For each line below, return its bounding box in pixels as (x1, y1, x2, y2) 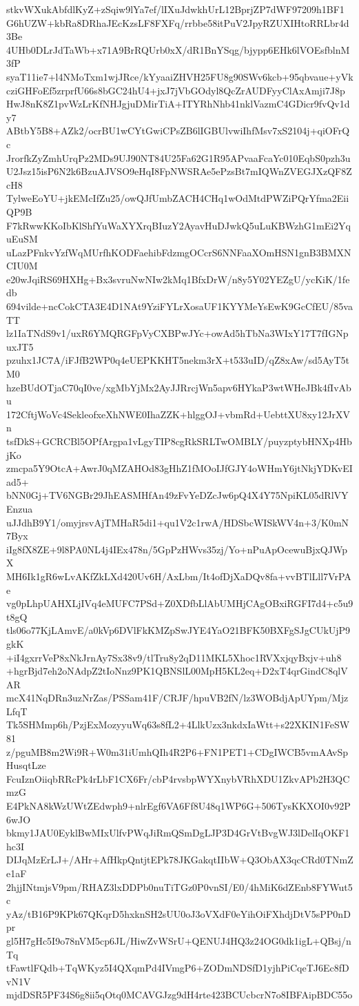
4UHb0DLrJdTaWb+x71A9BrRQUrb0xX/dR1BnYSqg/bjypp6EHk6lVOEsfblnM (6, 42, 350, 57)
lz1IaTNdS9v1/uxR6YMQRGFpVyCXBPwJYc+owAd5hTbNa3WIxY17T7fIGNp (6, 326, 349, 340)
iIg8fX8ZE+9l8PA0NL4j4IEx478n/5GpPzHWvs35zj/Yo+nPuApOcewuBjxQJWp (6, 542, 347, 556)
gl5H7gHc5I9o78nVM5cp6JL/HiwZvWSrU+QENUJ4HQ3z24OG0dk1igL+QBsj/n (6, 933, 351, 947)
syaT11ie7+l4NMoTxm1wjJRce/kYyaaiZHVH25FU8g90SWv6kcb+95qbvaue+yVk (6, 69, 353, 83)
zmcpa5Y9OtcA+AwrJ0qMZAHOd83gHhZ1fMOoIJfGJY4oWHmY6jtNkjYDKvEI (6, 461, 353, 475)
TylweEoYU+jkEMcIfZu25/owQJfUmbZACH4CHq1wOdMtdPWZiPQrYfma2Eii (6, 191, 349, 205)
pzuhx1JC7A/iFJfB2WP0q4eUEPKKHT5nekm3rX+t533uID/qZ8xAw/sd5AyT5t (6, 353, 349, 367)
